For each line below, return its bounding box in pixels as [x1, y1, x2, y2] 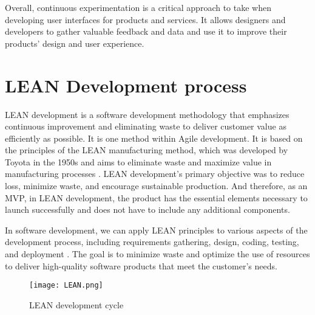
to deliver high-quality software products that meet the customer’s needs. [5, 259, 277, 272]
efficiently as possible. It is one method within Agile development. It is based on [5, 131, 303, 144]
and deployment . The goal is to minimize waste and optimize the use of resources [5, 247, 310, 260]
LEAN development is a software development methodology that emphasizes [5, 108, 290, 120]
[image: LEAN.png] [29, 281, 103, 290]
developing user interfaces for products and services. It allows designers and [5, 13, 286, 26]
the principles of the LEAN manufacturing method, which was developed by [5, 144, 288, 156]
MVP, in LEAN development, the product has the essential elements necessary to [5, 191, 308, 204]
